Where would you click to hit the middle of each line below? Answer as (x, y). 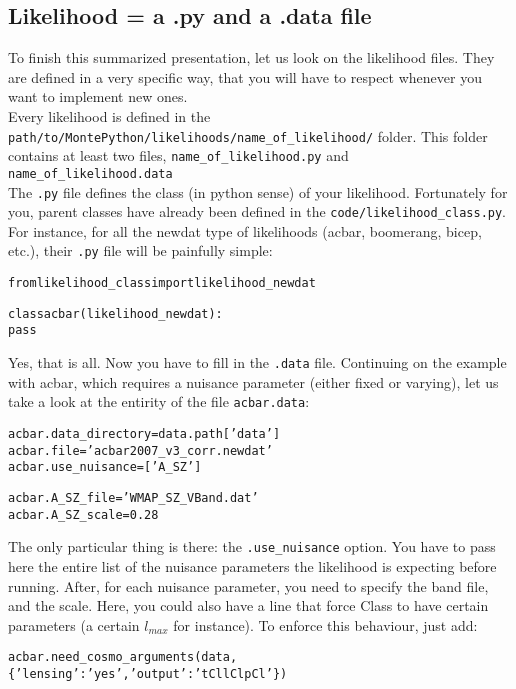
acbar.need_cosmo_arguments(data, (123, 657)
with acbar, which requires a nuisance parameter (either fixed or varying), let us (253, 381)
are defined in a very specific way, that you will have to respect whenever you (245, 76)
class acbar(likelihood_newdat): (115, 313)
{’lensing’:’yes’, (69, 673)
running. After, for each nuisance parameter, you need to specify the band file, (248, 585)
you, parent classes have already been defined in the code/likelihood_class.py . (257, 211)
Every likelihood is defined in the (109, 115)
